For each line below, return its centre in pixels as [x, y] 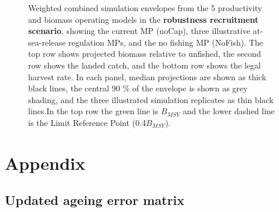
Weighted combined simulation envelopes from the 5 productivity [145, 8]
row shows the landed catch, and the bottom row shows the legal [145, 65]
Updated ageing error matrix [95, 200]
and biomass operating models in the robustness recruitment [144, 19]
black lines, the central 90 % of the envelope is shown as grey [138, 88]
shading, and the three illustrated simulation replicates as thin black [151, 99]
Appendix [45, 163]
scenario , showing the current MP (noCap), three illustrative [139, 31]
